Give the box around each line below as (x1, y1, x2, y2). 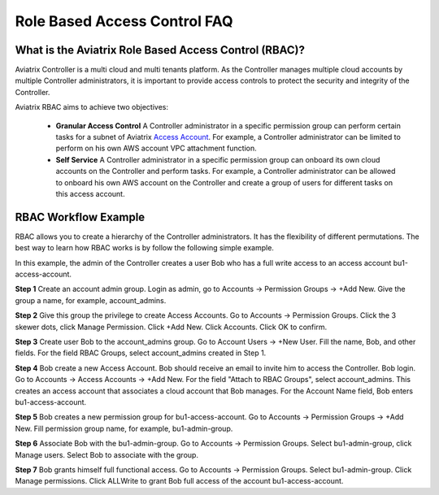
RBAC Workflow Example (15, 210, 146, 224)
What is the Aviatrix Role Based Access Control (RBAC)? (15, 43, 305, 57)
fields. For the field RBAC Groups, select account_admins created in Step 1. (15, 348, 267, 358)
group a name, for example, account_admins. (15, 295, 167, 305)
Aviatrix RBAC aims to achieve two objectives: (15, 102, 169, 112)
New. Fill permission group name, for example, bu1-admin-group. (15, 423, 233, 433)
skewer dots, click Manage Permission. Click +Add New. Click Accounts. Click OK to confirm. (15, 322, 328, 332)
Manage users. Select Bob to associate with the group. (15, 449, 199, 459)
